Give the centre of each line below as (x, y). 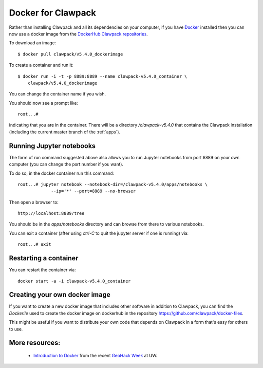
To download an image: (32, 43)
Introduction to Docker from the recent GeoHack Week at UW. (95, 356)
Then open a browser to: (34, 202)
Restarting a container (44, 258)
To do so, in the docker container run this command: (62, 173)
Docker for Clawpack (53, 13)
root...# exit (34, 244)
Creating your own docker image (60, 295)
